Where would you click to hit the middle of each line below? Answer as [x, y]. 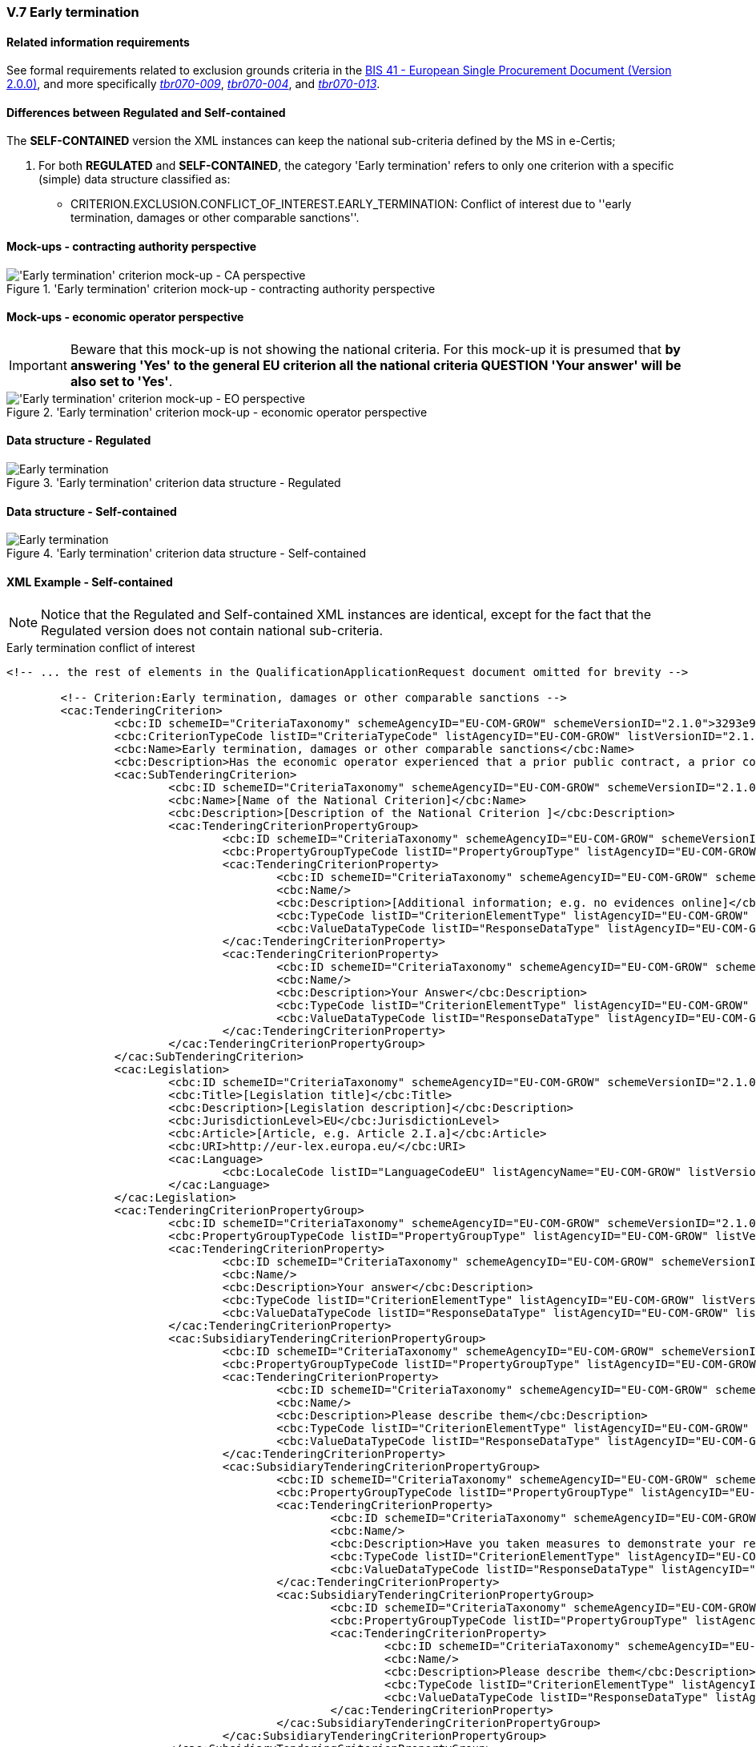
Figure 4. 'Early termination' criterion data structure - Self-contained [186, 553]
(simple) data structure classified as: [135, 179]
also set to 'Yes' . [121, 381]
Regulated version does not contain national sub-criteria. [212, 630]
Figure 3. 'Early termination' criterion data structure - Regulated [174, 483]
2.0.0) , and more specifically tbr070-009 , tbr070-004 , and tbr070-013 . [193, 84]
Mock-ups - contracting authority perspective [132, 247]
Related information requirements [98, 42]
